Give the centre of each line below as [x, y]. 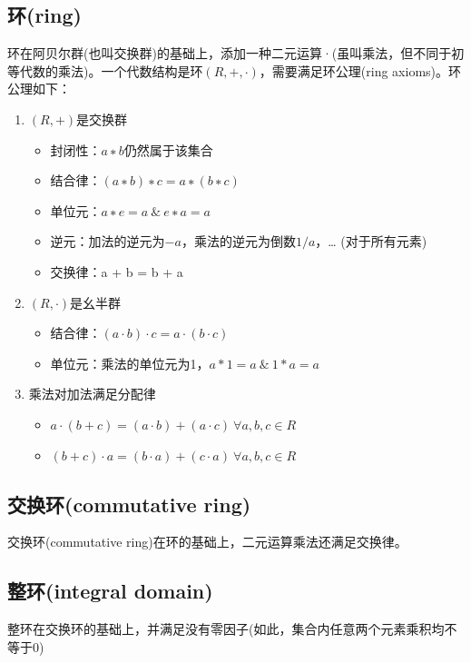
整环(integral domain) [110, 591]
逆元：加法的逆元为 [108, 241]
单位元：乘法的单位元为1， [130, 363]
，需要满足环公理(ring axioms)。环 [360, 70]
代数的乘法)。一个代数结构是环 [111, 70]
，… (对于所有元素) [371, 241]
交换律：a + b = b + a [117, 271]
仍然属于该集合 [168, 149]
